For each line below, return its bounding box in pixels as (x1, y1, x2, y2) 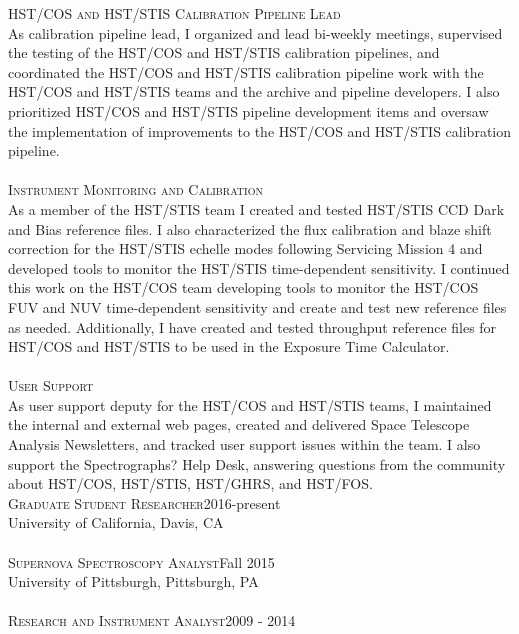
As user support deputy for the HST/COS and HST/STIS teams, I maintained (8, 394, 492, 415)
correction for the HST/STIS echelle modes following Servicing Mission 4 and (8, 238, 483, 259)
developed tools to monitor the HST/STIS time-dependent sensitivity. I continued (8, 257, 510, 278)
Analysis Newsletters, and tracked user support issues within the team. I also (8, 434, 481, 455)
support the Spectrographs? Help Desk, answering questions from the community (8, 453, 506, 474)
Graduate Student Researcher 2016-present (8, 492, 281, 513)
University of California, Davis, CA (8, 512, 224, 533)
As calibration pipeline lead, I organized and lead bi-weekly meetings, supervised (8, 22, 503, 43)
